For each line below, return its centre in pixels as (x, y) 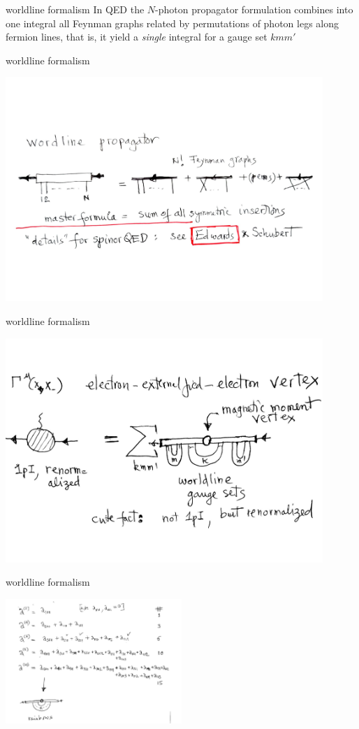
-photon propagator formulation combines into (254, 9)
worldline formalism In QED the (75, 9)
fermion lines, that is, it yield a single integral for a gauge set (137, 37)
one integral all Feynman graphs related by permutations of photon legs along (173, 23)
